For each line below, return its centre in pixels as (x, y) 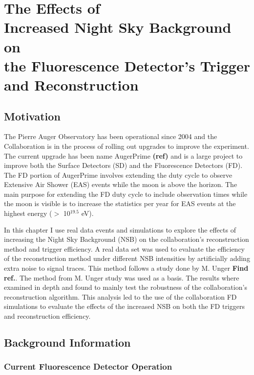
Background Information (67, 342)
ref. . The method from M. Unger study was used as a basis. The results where (122, 277)
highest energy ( (28, 213)
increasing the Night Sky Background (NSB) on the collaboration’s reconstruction (127, 239)
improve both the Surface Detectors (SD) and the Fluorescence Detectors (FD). (123, 165)
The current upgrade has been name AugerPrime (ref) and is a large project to (123, 155)
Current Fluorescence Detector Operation (88, 366)
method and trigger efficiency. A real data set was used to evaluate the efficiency (124, 248)
